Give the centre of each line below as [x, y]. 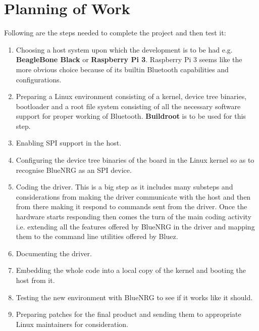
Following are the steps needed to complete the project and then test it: [115, 33]
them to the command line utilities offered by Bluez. [97, 236]
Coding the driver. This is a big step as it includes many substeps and [124, 187]
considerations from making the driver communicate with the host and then [133, 196]
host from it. [35, 280]
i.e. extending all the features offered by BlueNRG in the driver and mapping [135, 226]
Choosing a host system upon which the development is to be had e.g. [124, 49]
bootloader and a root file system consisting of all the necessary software [128, 106]
